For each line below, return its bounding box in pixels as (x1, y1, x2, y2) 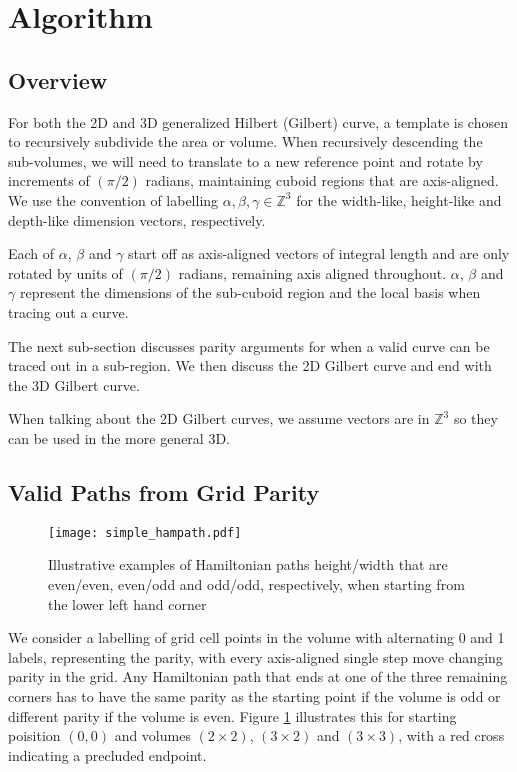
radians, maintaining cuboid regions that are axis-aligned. (145, 170, 499, 191)
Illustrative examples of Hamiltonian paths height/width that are (48, 554, 448, 575)
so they (453, 408, 498, 429)
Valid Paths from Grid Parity (8, 476, 320, 507)
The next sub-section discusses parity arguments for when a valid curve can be (8, 335, 490, 356)
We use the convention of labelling (8, 189, 219, 210)
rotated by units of (8, 262, 123, 283)
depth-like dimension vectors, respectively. (8, 209, 266, 230)
